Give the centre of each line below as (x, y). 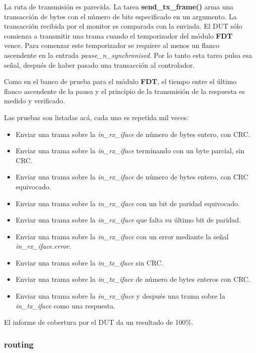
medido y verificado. (35, 101)
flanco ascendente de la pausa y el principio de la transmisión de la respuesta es (125, 91)
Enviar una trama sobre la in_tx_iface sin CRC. (89, 262)
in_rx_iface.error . (43, 246)
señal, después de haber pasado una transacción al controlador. (99, 65)
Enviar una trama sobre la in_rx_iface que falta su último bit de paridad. (128, 220)
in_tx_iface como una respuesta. (65, 305)
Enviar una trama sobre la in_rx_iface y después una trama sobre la (120, 296)
